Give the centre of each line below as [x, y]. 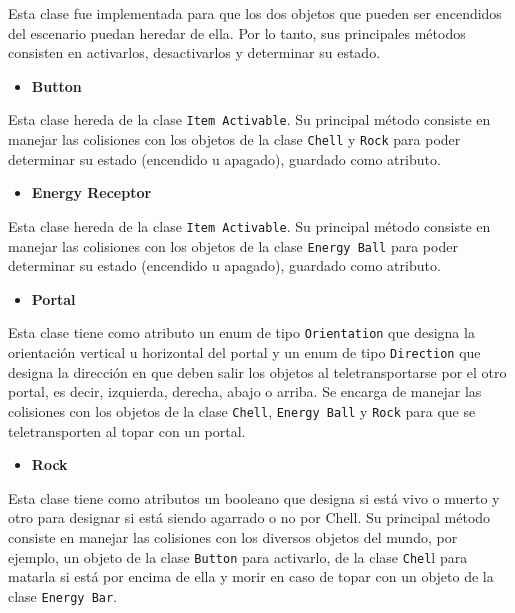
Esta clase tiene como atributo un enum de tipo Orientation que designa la [241, 332]
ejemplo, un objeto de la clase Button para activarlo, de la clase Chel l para [238, 556]
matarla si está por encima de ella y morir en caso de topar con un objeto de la [251, 576]
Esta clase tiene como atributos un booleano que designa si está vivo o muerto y [254, 497]
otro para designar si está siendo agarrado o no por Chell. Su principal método [249, 517]
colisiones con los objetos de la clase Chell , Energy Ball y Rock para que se [242, 410]
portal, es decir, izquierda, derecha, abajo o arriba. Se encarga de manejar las [245, 391]
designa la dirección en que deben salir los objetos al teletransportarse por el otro [257, 371]
